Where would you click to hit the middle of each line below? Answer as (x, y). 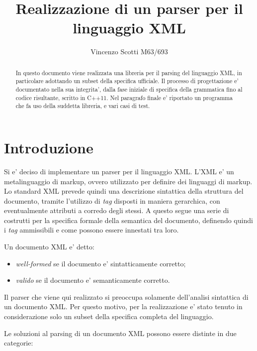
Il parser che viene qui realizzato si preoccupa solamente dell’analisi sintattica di (126, 296)
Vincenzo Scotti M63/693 (129, 52)
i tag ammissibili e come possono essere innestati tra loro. (91, 230)
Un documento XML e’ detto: (49, 247)
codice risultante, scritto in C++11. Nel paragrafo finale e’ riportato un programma (124, 97)
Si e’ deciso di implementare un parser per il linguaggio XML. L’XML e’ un (119, 171)
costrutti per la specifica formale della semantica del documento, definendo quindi (128, 220)
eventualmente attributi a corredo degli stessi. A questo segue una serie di (117, 210)
